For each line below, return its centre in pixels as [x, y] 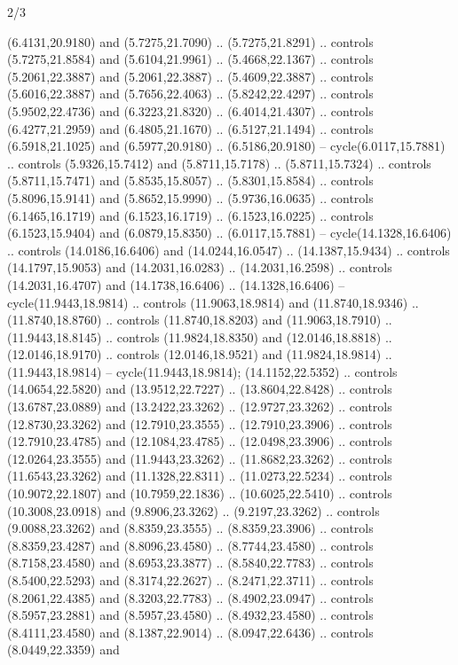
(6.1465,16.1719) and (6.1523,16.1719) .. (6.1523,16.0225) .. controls [190, 215]
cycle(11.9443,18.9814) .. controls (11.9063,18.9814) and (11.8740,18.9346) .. [213, 302]
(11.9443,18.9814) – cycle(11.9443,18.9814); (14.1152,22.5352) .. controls [202, 371]
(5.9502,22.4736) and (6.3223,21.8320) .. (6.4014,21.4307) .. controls [190, 110]
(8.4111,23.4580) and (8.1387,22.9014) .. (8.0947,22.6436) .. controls [190, 632]
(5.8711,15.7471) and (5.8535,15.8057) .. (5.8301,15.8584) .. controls [190, 180]
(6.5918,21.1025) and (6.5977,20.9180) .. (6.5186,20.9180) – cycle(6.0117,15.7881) [226, 146]
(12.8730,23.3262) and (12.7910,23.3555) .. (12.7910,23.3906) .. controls [200, 423]
